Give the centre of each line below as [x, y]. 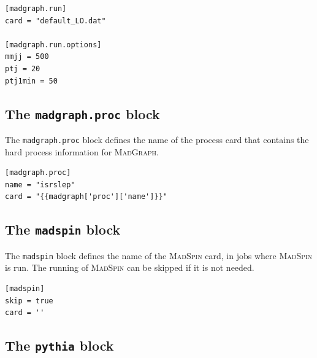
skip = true [29, 301]
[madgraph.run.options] [53, 45]
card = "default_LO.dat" [55, 21]
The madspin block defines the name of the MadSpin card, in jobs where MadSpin [159, 255]
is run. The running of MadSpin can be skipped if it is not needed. [130, 267]
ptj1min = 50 [31, 81]
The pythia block [59, 345]
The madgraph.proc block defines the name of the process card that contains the [157, 139]
